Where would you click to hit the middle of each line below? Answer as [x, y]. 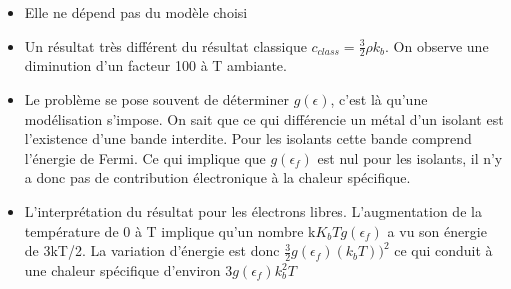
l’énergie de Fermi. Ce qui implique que [145, 157]
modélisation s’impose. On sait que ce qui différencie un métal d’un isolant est [264, 118]
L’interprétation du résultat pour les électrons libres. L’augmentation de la [253, 210]
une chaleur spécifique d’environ [122, 270]
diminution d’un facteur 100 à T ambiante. [155, 65]
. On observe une [437, 45]
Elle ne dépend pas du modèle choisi [136, 12]
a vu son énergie [437, 230]
